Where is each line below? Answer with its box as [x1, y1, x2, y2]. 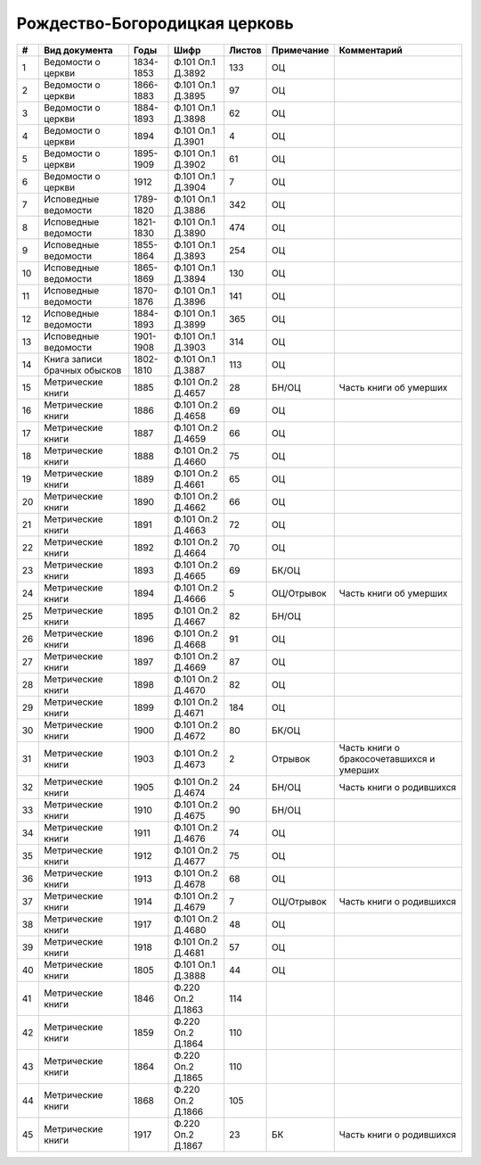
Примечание [272, 44, 330, 56]
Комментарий [338, 44, 403, 56]
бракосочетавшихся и [338, 752, 436, 764]
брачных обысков [43, 364, 122, 376]
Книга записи [43, 352, 102, 365]
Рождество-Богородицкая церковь [16, 13, 294, 33]
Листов [228, 44, 262, 56]
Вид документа [43, 44, 113, 56]
